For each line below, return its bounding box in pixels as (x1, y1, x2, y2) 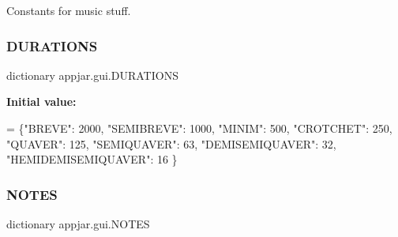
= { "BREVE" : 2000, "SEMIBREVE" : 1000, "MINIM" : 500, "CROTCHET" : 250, (6, 120, 392, 136)
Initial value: (6, 93, 77, 110)
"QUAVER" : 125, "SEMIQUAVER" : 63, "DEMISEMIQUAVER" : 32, (6, 135, 336, 152)
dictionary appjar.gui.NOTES (6, 216, 150, 231)
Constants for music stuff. (6, 2, 131, 18)
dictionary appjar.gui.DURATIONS (6, 66, 178, 83)
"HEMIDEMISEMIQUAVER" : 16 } (6, 151, 178, 167)
